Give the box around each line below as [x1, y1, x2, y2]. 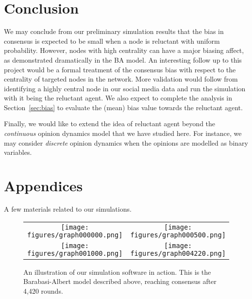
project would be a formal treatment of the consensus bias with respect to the [4, 64, 236, 74]
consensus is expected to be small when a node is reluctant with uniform [4, 35, 220, 46]
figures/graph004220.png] [130, 249, 226, 257]
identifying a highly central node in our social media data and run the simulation [4, 83, 246, 93]
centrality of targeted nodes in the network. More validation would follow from [4, 74, 238, 84]
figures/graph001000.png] [27, 249, 123, 257]
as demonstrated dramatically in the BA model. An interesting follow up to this [4, 54, 242, 65]
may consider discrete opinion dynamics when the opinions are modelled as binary [4, 137, 248, 148]
